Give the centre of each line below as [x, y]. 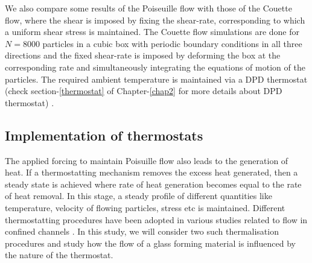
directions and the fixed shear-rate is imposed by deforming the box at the [143, 55]
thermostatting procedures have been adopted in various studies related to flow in [156, 219]
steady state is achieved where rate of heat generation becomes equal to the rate [153, 184]
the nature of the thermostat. [59, 255]
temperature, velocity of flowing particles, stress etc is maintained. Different [145, 207]
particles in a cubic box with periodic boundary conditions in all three [172, 43]
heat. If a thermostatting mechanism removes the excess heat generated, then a [151, 172]
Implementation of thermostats [104, 135]
